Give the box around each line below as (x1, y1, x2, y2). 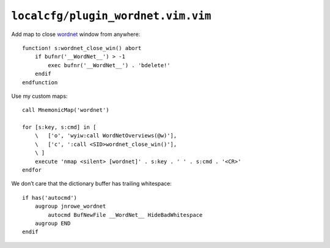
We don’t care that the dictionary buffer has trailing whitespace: (11, 180, 172, 188)
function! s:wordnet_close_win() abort (22, 45, 142, 51)
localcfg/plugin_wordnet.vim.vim (11, 9, 211, 23)
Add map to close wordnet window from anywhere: (11, 31, 141, 38)
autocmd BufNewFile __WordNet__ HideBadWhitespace (48, 211, 203, 218)
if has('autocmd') (22, 194, 78, 201)
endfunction (22, 79, 58, 86)
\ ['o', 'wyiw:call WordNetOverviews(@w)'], (34, 132, 177, 139)
